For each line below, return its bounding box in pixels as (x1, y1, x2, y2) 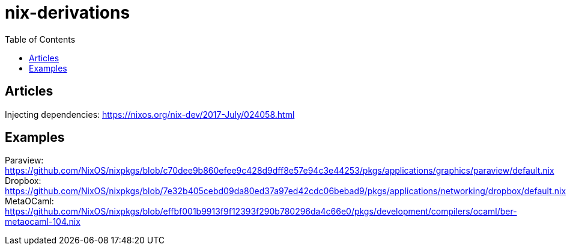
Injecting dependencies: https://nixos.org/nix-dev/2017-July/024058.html (5, 109, 295, 120)
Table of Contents (5, 34, 76, 44)
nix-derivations (5, 2, 130, 23)
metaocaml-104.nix (5, 216, 80, 227)
